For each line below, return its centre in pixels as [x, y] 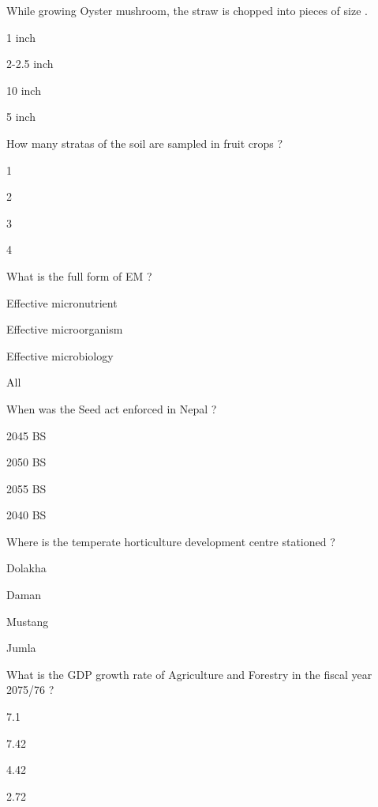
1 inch [21, 37]
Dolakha [26, 568]
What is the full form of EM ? [79, 275]
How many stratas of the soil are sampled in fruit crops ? [145, 143]
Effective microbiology [60, 355]
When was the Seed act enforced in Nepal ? [112, 408]
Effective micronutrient [62, 302]
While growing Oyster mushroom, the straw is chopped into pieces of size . [187, 10]
